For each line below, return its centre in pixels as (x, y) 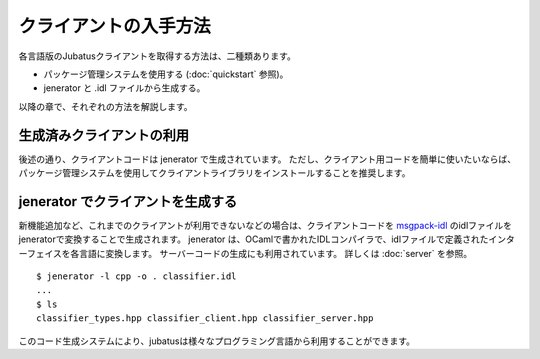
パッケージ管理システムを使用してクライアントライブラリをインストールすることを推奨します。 (214, 173)
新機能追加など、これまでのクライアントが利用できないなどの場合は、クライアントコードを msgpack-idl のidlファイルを (265, 225)
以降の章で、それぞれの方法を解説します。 (106, 106)
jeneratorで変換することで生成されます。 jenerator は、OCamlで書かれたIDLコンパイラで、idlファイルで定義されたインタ (266, 239)
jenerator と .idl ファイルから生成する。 (124, 88)
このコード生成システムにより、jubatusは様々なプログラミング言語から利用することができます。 (216, 341)
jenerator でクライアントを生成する (128, 201)
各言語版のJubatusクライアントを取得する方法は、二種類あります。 (157, 56)
